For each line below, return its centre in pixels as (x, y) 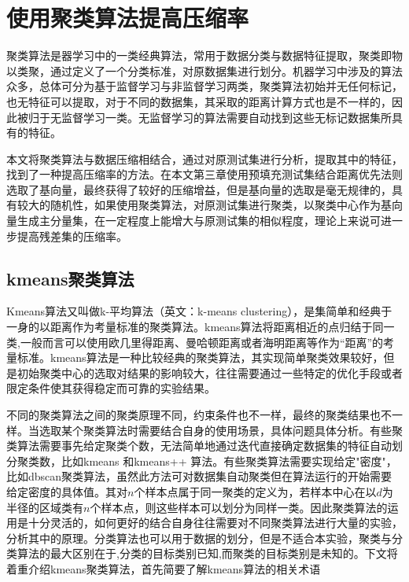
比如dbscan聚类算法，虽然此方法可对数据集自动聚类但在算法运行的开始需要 (199, 476)
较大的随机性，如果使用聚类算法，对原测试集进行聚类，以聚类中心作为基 (204, 205)
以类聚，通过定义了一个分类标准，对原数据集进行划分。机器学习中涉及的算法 (204, 70)
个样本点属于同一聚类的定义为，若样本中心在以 (255, 491)
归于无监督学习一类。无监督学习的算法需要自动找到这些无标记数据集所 (210, 117)
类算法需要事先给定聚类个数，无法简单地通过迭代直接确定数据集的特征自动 (199, 446)
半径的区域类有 (45, 507)
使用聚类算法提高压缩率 (128, 18)
